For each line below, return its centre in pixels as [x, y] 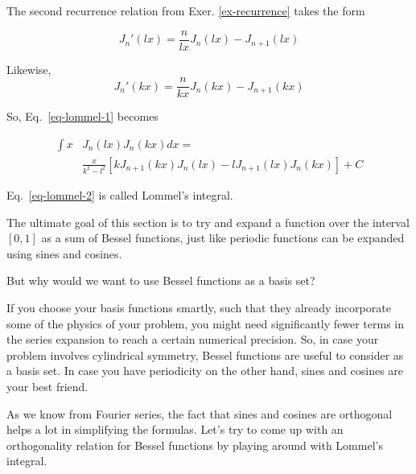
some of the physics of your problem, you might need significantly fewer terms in [206, 323]
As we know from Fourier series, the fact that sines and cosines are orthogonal [200, 413]
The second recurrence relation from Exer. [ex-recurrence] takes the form [186, 10]
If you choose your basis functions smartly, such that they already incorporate [199, 307]
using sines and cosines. [64, 253]
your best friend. [47, 386]
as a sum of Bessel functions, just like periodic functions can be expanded [223, 238]
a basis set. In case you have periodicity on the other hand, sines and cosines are [205, 371]
